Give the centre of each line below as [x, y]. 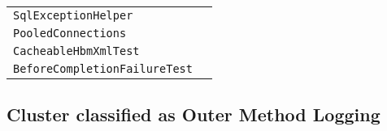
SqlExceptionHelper [73, 15]
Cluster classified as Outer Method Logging [193, 114]
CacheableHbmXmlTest [76, 51]
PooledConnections [70, 33]
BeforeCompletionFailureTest [103, 69]
